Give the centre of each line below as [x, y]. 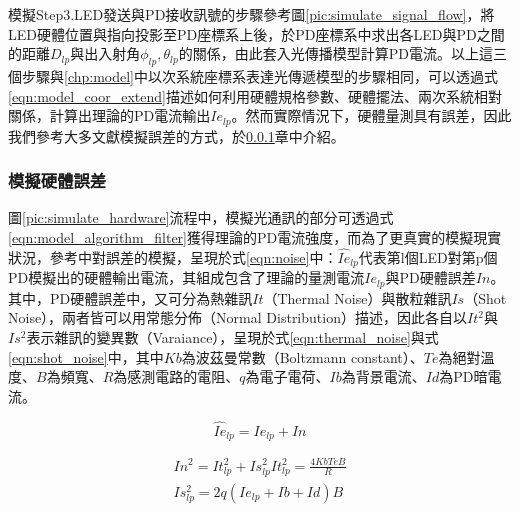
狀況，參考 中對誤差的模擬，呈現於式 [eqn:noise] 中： [173, 256]
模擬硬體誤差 [57, 180]
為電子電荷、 [287, 376]
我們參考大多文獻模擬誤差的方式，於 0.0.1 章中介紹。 [176, 135]
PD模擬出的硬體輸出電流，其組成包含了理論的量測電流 [186, 277]
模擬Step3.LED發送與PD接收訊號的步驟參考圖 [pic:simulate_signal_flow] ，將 [251, 14]
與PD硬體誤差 [430, 277]
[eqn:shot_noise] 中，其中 [86, 356]
